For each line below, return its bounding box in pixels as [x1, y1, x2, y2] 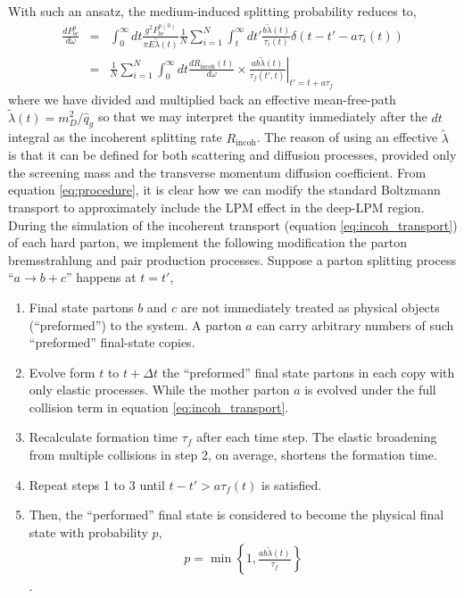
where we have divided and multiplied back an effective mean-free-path [8, 89, 396, 108]
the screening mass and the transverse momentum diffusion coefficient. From [8, 162, 427, 181]
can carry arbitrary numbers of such [256, 315, 454, 334]
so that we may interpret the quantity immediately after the [97, 107, 427, 126]
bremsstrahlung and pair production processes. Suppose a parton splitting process [8, 250, 456, 269]
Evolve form [29, 362, 95, 381]
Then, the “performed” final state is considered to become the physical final [29, 505, 444, 524]
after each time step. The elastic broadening [196, 428, 437, 446]
